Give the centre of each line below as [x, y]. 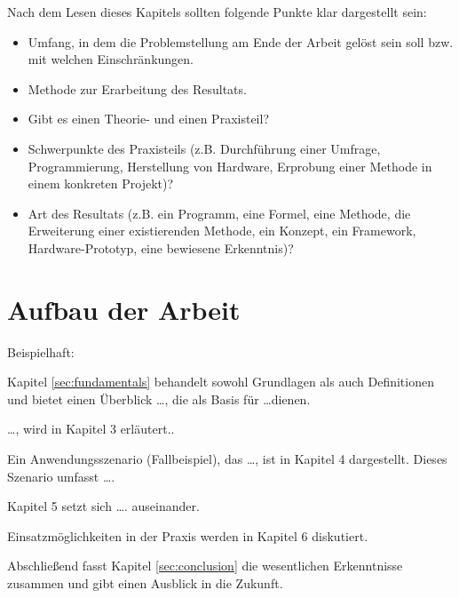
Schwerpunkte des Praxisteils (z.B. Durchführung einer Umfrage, [204, 148]
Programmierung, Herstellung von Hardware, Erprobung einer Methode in [230, 166]
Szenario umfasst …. [61, 476]
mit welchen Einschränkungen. [111, 59]
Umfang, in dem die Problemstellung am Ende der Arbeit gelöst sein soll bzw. [241, 41]
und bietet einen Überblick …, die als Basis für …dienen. [159, 399]
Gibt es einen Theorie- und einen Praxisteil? [148, 119]
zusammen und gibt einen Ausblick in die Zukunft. [145, 583]
